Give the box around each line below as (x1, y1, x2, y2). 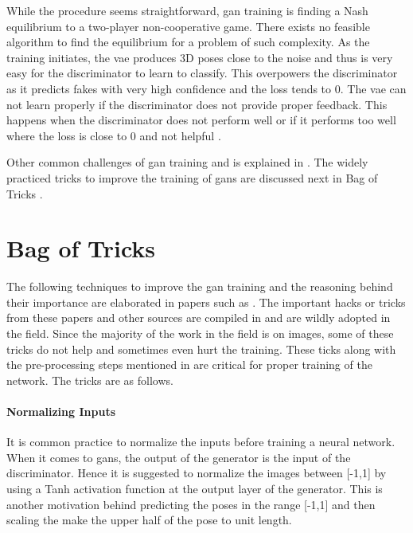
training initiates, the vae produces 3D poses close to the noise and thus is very (6, 49, 393, 65)
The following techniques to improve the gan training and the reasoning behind (6, 278, 393, 295)
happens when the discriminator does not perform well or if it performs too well (6, 112, 396, 128)
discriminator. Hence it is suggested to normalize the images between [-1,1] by (6, 464, 387, 481)
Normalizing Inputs (6, 403, 115, 419)
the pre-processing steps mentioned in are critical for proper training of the (6, 356, 372, 373)
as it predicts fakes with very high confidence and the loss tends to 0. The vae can (6, 80, 407, 96)
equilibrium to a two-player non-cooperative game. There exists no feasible (6, 18, 370, 34)
